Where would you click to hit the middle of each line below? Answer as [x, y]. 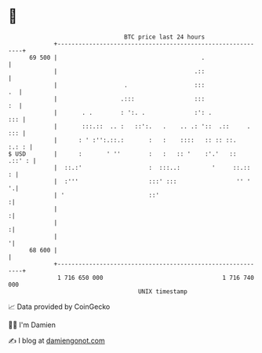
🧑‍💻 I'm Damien [32, 325]
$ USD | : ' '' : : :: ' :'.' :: [122, 154]
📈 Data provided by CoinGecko [59, 307]
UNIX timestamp [163, 291]
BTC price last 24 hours [165, 37]
